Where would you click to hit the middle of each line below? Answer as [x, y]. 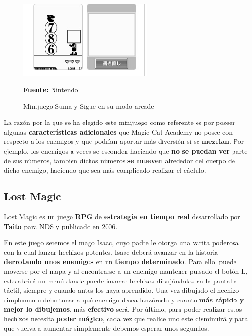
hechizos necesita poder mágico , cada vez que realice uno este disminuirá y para [126, 318]
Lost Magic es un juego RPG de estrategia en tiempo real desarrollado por [122, 216]
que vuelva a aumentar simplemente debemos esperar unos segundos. [107, 328]
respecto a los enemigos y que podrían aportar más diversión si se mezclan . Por [124, 141]
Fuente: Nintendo [51, 89]
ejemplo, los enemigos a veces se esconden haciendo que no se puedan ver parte [126, 150]
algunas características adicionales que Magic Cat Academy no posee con [118, 132]
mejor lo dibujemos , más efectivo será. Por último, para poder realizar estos [123, 309]
